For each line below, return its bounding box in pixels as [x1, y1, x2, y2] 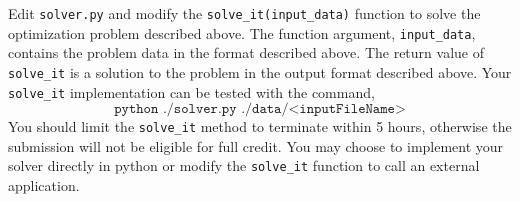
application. [8, 175, 80, 196]
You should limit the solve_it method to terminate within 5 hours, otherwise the [8, 116, 512, 137]
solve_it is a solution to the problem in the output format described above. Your [8, 61, 512, 82]
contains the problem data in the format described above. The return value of [8, 42, 484, 63]
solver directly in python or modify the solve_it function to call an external [8, 155, 480, 176]
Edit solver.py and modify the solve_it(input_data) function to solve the [8, 3, 481, 23]
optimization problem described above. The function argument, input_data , [8, 22, 476, 43]
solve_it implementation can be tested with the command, [8, 81, 375, 102]
